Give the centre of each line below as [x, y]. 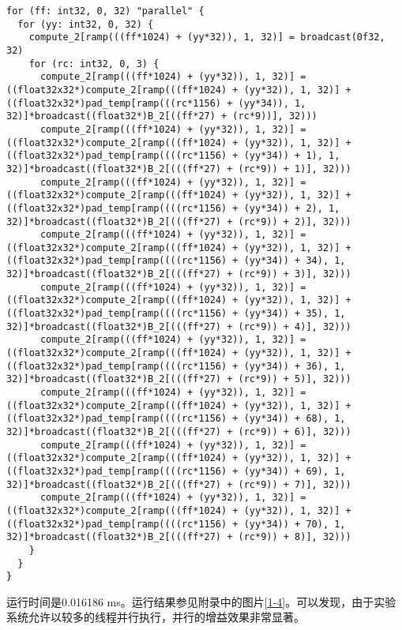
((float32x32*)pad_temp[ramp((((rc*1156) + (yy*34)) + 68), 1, [176, 419]
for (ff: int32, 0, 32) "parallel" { [105, 11]
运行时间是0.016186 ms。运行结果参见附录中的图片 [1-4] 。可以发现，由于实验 [201, 601]
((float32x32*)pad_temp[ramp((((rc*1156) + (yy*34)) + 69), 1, [176, 471]
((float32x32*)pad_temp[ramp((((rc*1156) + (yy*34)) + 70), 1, [176, 524]
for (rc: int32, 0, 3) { [94, 64]
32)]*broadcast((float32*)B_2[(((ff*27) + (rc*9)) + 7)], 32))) [179, 484]
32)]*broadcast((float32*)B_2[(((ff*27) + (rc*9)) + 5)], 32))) [179, 379]
